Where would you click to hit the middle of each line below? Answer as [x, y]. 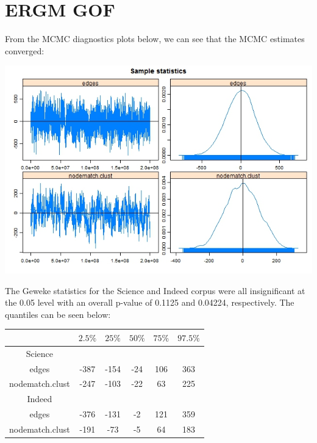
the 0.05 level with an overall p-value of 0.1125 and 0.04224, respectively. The [150, 302]
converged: [25, 50]
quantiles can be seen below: [58, 314]
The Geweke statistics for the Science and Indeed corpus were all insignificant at [155, 290]
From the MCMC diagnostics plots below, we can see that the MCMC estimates [155, 39]
